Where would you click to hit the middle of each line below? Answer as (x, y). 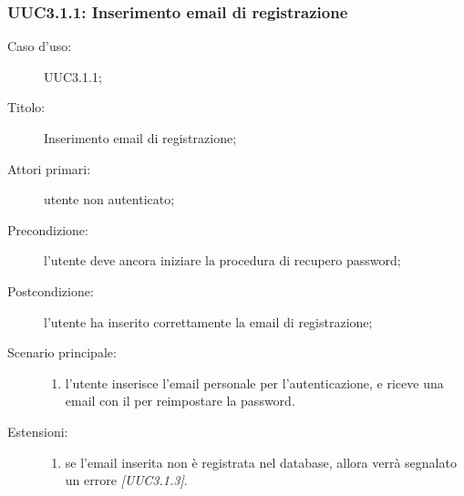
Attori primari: (49, 168)
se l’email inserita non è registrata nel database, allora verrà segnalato (261, 462)
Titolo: (26, 107)
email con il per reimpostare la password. (180, 401)
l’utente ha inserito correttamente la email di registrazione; (208, 321)
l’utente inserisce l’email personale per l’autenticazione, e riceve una (254, 382)
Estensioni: (38, 431)
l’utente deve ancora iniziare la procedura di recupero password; (222, 260)
